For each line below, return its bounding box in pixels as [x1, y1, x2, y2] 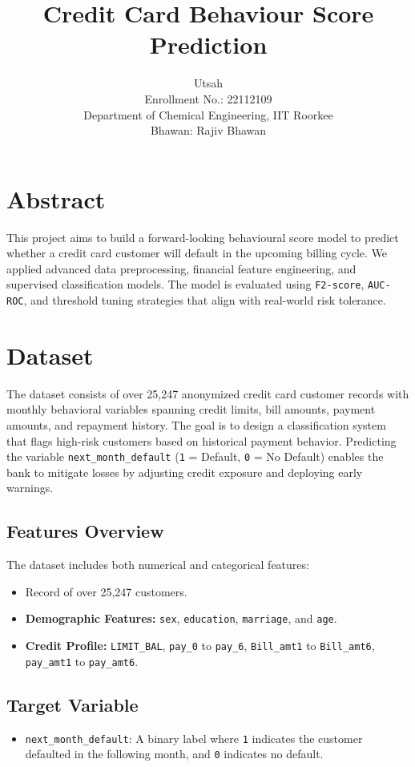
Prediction [149, 28, 268, 61]
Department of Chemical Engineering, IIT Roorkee [83, 106, 333, 123]
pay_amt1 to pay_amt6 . [25, 652, 139, 669]
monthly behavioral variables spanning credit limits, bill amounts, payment [6, 401, 376, 418]
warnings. [6, 479, 54, 496]
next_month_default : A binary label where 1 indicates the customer [25, 729, 363, 746]
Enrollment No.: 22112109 [144, 90, 272, 107]
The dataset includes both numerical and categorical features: [6, 556, 309, 573]
